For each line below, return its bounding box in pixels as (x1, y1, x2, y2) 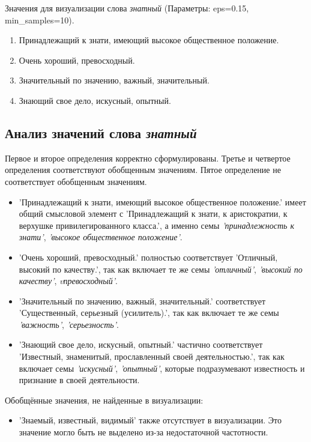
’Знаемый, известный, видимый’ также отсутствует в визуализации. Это (19, 414, 282, 426)
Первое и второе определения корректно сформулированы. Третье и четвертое (5, 151, 291, 164)
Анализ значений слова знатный (5, 123, 197, 142)
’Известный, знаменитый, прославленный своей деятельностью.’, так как (19, 350, 285, 363)
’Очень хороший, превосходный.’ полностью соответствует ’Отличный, (19, 250, 278, 263)
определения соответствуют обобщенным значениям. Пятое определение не (5, 163, 281, 176)
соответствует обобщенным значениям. (5, 175, 147, 187)
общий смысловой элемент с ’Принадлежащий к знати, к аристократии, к (19, 207, 288, 220)
